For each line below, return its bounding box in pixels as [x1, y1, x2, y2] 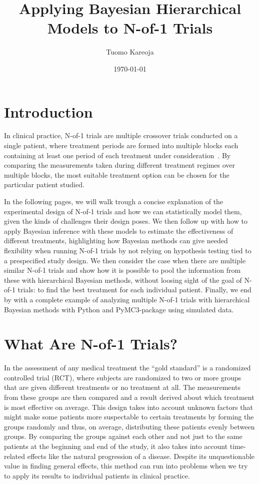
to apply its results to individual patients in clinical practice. [4, 470, 190, 480]
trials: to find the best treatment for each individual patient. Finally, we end [17, 284, 251, 295]
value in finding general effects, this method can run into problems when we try [4, 460, 248, 471]
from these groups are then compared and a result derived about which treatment [4, 392, 254, 402]
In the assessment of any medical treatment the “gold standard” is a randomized [4, 362, 251, 373]
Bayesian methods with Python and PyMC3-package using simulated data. [4, 304, 234, 314]
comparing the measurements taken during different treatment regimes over [4, 160, 235, 170]
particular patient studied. [4, 179, 84, 190]
